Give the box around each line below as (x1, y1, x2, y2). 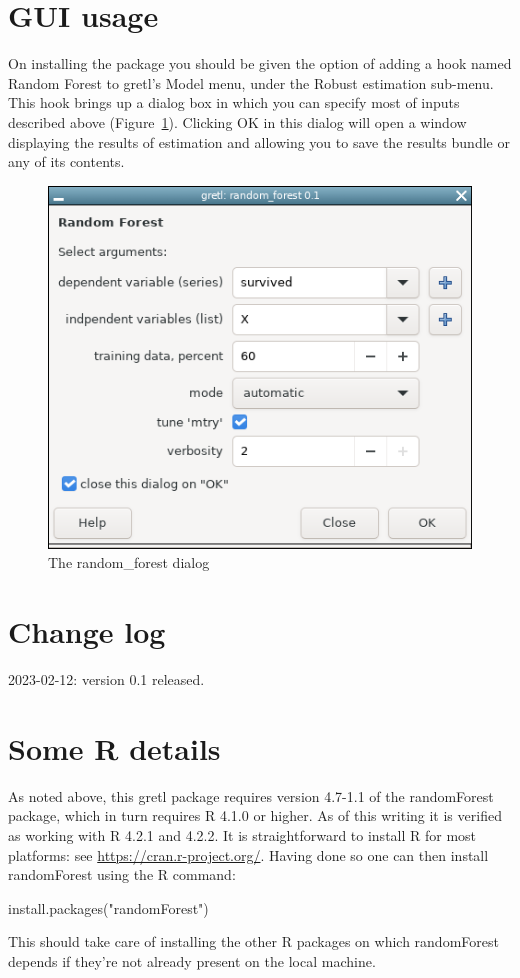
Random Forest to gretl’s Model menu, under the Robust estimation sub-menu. (8, 72, 494, 93)
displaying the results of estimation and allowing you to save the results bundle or (8, 131, 510, 152)
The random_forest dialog (48, 552, 210, 573)
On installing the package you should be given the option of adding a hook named (8, 53, 512, 74)
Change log (8, 611, 166, 652)
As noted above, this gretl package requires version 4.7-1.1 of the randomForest (8, 785, 494, 806)
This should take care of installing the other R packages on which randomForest (8, 931, 499, 952)
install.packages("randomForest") (8, 897, 209, 918)
